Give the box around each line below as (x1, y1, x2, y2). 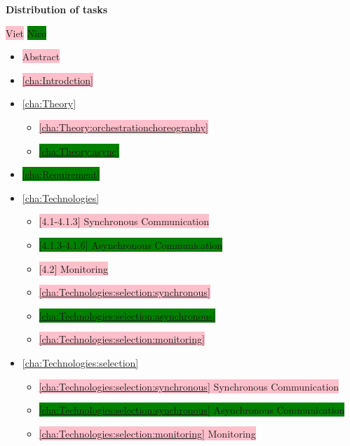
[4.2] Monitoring (39, 261, 109, 276)
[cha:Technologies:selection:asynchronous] (39, 308, 215, 323)
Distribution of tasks (6, 2, 108, 16)
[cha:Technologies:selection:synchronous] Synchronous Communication (39, 379, 339, 393)
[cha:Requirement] (22, 167, 100, 182)
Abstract (22, 49, 60, 64)
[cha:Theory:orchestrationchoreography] (39, 119, 209, 134)
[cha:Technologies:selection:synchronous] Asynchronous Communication (39, 403, 345, 417)
